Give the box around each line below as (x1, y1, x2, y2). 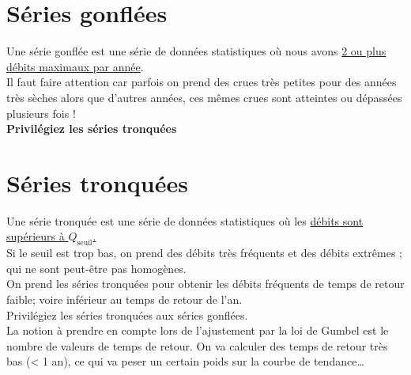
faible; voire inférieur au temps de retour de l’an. (6, 290, 243, 307)
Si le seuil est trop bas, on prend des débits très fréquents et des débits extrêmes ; (6, 244, 403, 261)
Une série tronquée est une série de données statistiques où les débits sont (6, 212, 364, 229)
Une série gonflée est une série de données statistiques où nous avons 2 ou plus (6, 43, 386, 59)
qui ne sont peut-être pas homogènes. (6, 259, 187, 276)
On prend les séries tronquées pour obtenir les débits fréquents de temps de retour (6, 275, 405, 292)
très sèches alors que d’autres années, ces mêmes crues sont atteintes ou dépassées (6, 89, 402, 105)
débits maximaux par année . (6, 58, 144, 74)
